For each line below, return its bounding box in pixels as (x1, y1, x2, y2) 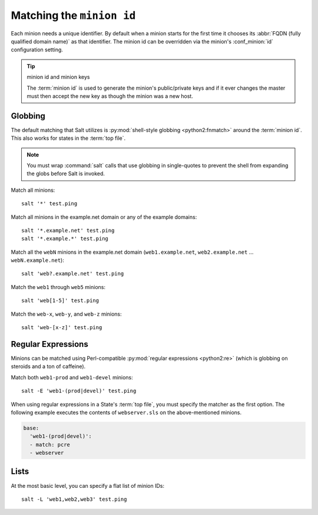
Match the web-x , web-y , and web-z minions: (11, 310, 122, 317)
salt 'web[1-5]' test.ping (21, 297, 100, 304)
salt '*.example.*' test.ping (21, 235, 109, 242)
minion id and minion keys (26, 74, 90, 81)
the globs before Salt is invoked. (26, 170, 105, 177)
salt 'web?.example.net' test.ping (21, 270, 124, 277)
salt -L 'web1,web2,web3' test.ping (21, 496, 127, 503)
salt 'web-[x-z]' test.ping (21, 324, 102, 331)
